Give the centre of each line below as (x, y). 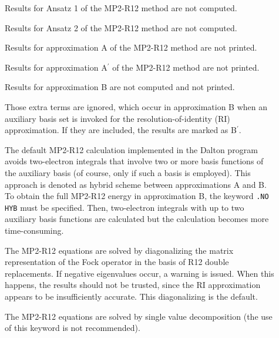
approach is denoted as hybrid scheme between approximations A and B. (136, 184)
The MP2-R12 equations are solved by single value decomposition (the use (139, 316)
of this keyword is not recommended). (73, 328)
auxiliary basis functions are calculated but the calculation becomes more (137, 219)
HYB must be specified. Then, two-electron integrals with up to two (125, 207)
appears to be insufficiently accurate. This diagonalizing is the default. (131, 296)
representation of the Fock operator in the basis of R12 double (117, 262)
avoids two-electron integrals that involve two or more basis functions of (134, 161)
